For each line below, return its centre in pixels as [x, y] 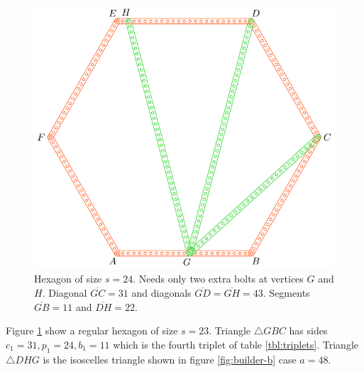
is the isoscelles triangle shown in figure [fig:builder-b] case [170, 359]
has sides [308, 330]
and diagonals [161, 292]
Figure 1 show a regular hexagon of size [92, 330]
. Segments [286, 292]
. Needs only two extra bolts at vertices [218, 279]
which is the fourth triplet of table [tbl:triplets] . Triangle [236, 344]
